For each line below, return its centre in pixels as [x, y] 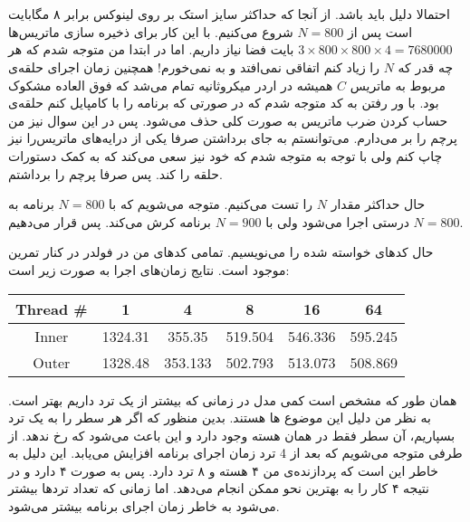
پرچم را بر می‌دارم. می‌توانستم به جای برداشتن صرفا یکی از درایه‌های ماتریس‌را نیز [233, 138]
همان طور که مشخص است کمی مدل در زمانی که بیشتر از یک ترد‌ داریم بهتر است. [233, 399]
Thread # [52, 308]
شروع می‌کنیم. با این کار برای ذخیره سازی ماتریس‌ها [151, 31]
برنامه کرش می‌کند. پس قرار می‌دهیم [110, 221]
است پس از [380, 31]
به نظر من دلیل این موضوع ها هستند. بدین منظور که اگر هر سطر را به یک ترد [220, 418]
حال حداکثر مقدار [378, 204]
